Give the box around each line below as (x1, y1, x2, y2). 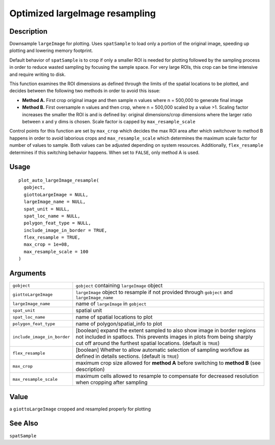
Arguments (9, 269, 46, 278)
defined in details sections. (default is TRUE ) (75, 353, 179, 360)
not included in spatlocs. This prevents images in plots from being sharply (75, 333, 253, 341)
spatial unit (75, 307, 102, 314)
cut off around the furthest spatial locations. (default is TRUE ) (75, 339, 220, 347)
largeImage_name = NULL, (23, 199, 86, 205)
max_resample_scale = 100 (23, 249, 89, 254)
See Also (9, 419, 38, 428)
